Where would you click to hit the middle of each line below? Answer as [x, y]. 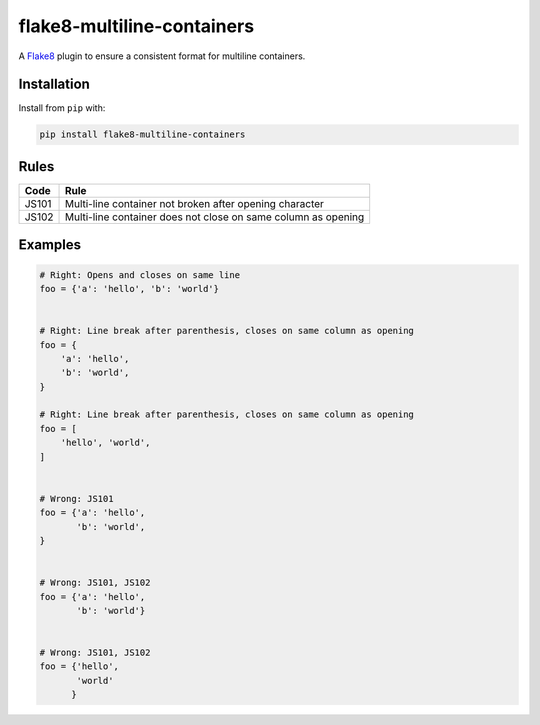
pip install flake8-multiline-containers [142, 134]
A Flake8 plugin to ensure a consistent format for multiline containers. [162, 56]
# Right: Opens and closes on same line [139, 274]
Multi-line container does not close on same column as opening [214, 217]
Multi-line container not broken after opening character [194, 203]
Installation [54, 84]
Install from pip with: [62, 108]
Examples [50, 245]
